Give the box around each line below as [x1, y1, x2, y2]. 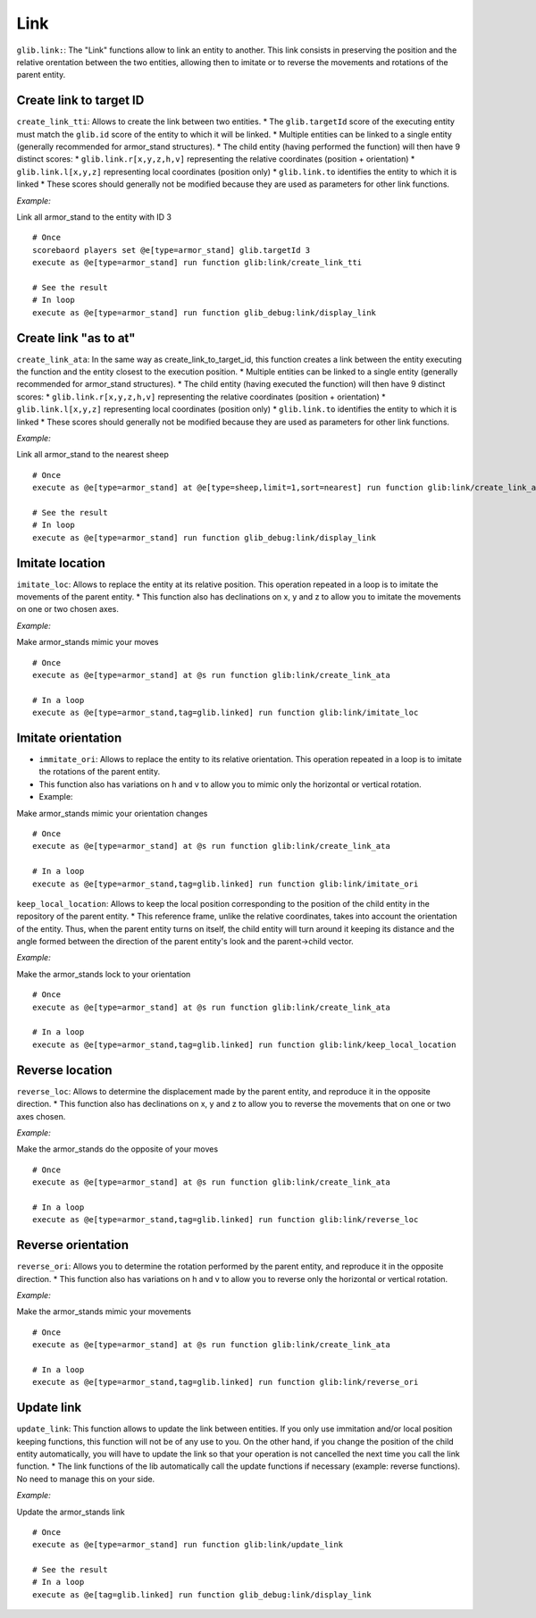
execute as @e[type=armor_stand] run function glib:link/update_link [32, 1539, 344, 1550]
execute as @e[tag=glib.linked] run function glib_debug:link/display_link [32, 1589, 372, 1599]
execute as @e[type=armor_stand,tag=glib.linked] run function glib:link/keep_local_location [32, 1039, 456, 1050]
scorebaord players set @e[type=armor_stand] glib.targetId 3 [32, 245, 311, 255]
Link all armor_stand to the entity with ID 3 [16, 211, 172, 222]
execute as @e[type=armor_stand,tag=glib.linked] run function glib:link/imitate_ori [32, 878, 419, 889]
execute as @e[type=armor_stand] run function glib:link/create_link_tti [32, 257, 363, 268]
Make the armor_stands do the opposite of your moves [16, 1144, 219, 1154]
